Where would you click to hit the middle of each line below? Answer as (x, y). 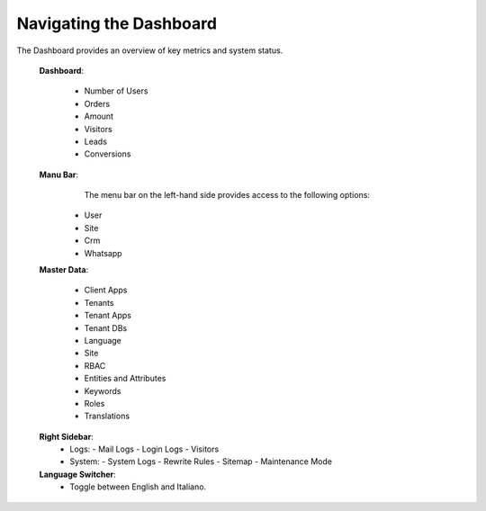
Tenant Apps (108, 316)
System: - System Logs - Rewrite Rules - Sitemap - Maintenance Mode (201, 462)
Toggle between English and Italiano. (138, 487)
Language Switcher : (77, 474)
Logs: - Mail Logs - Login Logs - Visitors (144, 449)
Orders (97, 103)
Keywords (103, 390)
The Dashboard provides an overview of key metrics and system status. (150, 50)
